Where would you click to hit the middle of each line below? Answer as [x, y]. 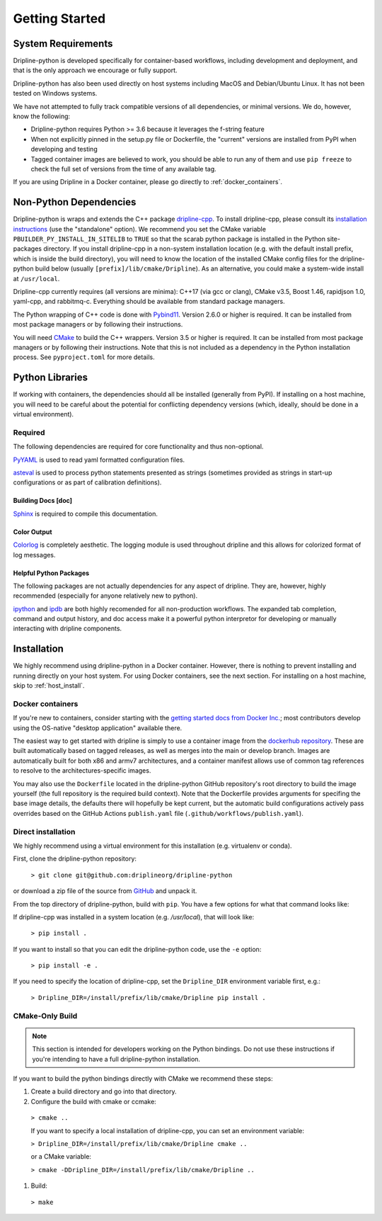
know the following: [42, 116]
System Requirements [63, 44]
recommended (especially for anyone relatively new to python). [105, 596]
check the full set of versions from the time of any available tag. [124, 169]
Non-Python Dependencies [75, 202]
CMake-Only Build [45, 1016]
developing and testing [64, 149]
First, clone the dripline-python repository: [75, 859]
